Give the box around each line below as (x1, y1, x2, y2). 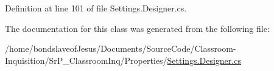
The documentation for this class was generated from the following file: (5, 22, 270, 34)
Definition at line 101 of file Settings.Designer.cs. (5, 2, 187, 14)
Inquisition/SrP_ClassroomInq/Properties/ (5, 54, 167, 66)
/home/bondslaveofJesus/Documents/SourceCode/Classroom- (5, 42, 236, 55)
